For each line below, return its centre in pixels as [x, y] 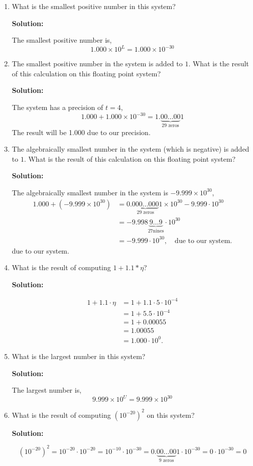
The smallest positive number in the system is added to [97, 64]
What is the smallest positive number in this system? [94, 6]
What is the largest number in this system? [79, 356]
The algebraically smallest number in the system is [90, 192]
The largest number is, [47, 390]
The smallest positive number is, [62, 40]
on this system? [171, 415]
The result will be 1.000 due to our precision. [81, 132]
